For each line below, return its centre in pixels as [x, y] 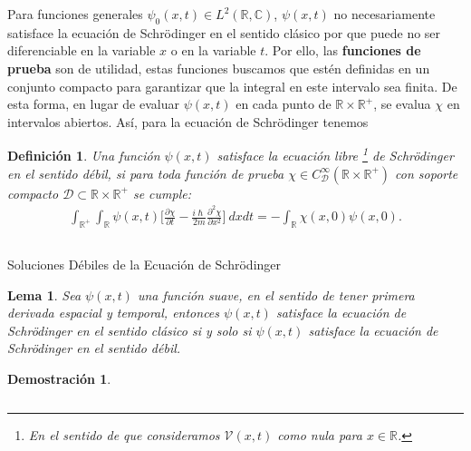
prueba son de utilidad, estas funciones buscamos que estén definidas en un [219, 68]
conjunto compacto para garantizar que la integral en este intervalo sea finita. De [232, 86]
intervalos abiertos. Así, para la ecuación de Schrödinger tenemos [188, 121]
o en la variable [213, 50]
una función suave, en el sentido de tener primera [276, 294]
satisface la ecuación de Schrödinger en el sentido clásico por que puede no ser [224, 32]
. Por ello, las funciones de [343, 50]
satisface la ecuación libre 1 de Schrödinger [335, 154]
